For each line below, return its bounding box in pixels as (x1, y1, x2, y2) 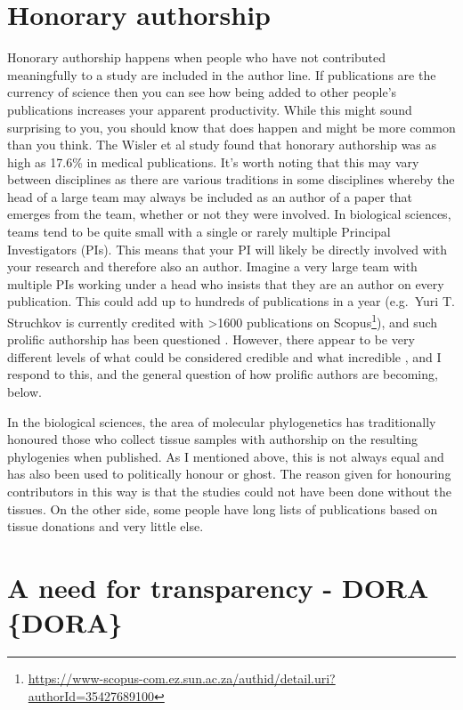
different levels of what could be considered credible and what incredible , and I (7, 347, 442, 366)
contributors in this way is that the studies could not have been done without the (7, 482, 452, 501)
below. (7, 383, 42, 401)
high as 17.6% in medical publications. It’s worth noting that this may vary (7, 152, 419, 171)
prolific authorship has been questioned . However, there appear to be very (7, 330, 415, 349)
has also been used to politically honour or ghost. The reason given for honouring (7, 464, 451, 483)
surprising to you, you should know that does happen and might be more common (7, 117, 456, 136)
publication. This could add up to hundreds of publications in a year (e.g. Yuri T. (7, 292, 455, 311)
